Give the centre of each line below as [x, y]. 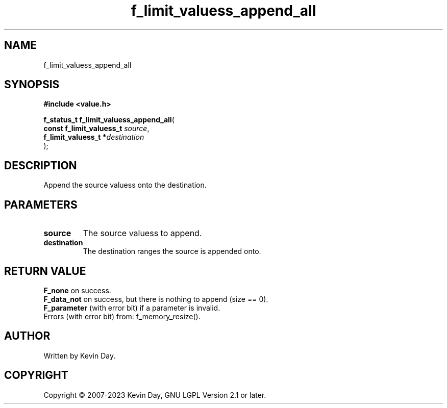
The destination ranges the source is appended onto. [172, 251]
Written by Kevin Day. [80, 355]
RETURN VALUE [45, 271]
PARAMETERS [41, 205]
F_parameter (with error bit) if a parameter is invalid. [132, 308]
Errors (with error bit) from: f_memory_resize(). [122, 316]
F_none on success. [77, 290]
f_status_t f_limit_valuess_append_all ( [109, 120]
